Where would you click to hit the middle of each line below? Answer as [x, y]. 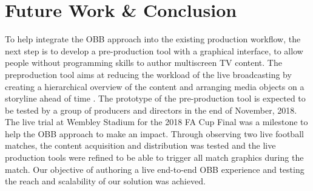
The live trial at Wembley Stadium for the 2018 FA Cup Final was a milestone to [156, 122]
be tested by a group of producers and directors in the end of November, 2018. [151, 110]
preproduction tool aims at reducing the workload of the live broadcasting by [148, 74]
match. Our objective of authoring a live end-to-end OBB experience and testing [155, 169]
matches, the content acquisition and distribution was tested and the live [140, 145]
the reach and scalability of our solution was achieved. [105, 181]
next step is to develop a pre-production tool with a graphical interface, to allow [154, 50]
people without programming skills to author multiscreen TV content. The [143, 63]
